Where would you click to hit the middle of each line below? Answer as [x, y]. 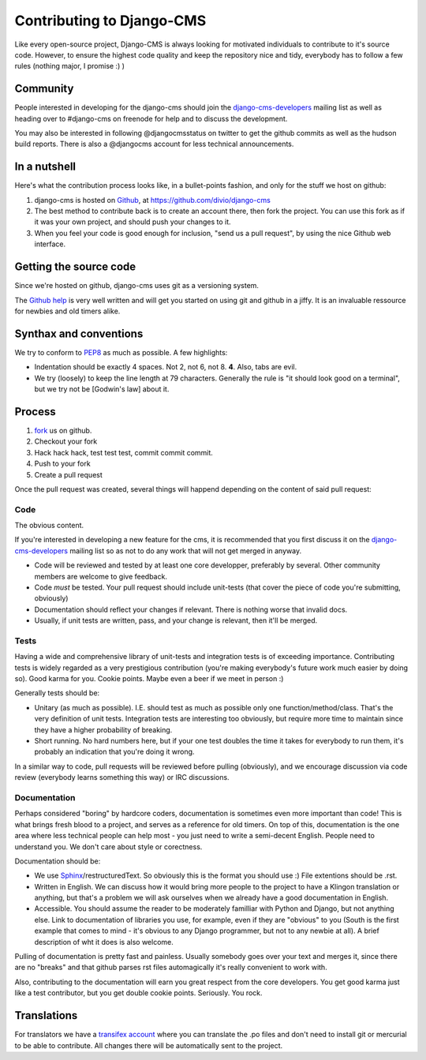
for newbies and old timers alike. [67, 311]
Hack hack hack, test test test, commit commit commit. [123, 452]
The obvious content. [49, 526]
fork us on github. [63, 430]
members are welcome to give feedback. [101, 576]
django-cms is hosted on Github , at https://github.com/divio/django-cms [153, 200]
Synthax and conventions [79, 333]
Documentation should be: [58, 861]
